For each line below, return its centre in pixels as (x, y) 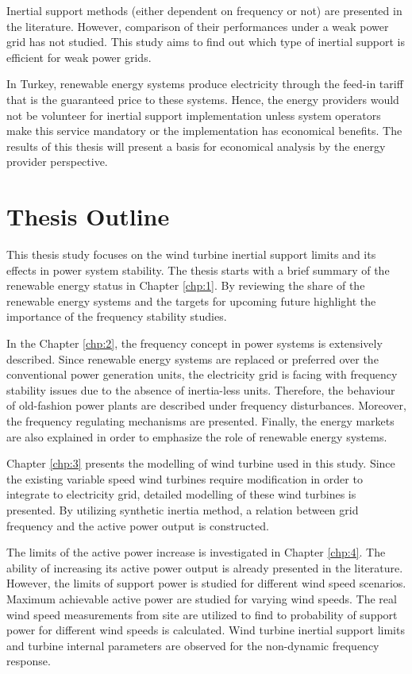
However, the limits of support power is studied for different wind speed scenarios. (206, 583)
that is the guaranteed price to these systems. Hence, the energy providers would (203, 99)
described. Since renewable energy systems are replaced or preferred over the (193, 358)
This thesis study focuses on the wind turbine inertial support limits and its (191, 254)
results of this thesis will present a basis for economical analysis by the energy (196, 146)
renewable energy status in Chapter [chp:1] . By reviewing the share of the (186, 285)
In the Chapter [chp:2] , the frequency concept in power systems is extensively (194, 343)
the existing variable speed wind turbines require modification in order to (185, 478)
